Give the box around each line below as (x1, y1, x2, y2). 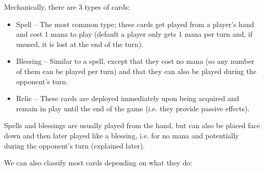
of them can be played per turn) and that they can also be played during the (16, 65, 256, 76)
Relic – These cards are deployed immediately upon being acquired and (16, 93, 239, 104)
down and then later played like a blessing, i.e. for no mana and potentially (4, 130, 239, 140)
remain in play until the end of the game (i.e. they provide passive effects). (16, 103, 250, 113)
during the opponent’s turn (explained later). (4, 140, 145, 151)
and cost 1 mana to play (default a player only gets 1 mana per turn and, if (16, 29, 253, 39)
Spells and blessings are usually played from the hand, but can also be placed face (4, 120, 260, 131)
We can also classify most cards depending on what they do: (4, 157, 193, 168)
